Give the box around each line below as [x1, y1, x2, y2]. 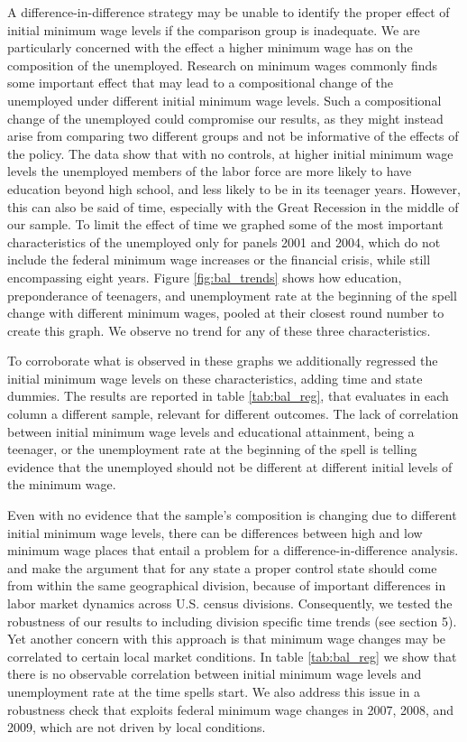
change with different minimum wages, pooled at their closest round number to [7, 303, 444, 322]
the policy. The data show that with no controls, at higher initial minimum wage [7, 144, 453, 162]
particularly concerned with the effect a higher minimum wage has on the [7, 38, 413, 57]
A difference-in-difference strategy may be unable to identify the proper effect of [7, 3, 450, 21]
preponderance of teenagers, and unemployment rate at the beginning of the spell [7, 285, 457, 304]
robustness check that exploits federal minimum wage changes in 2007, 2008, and [7, 700, 454, 719]
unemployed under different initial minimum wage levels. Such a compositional [7, 90, 442, 109]
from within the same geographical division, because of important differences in [7, 576, 446, 595]
